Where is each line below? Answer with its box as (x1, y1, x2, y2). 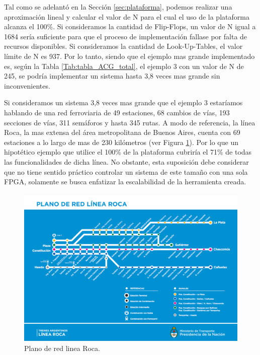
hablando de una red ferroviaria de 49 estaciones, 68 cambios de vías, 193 (4, 107, 230, 117)
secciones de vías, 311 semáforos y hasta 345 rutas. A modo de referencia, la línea (4, 117, 255, 127)
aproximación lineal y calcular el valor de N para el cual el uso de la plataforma (4, 11, 249, 22)
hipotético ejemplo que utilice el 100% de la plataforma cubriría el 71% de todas (4, 147, 252, 157)
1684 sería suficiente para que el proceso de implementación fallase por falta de (4, 31, 247, 41)
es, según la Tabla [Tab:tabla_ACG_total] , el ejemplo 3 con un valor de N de (4, 60, 244, 71)
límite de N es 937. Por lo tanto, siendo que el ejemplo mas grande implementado (4, 50, 255, 61)
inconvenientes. (4, 80, 50, 91)
